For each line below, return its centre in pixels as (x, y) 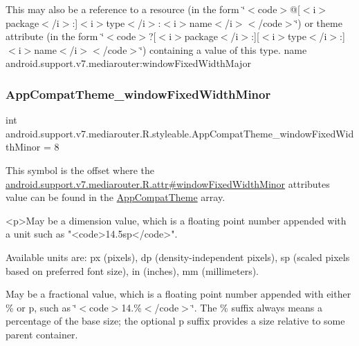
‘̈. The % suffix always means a (257, 307)
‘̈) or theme (319, 22)
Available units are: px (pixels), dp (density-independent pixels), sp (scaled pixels (178, 257)
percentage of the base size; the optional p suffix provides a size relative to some (175, 321)
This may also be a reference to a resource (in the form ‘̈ (126, 9)
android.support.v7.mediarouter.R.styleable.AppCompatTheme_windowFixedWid (180, 133)
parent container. (42, 334)
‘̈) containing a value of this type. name (223, 49)
